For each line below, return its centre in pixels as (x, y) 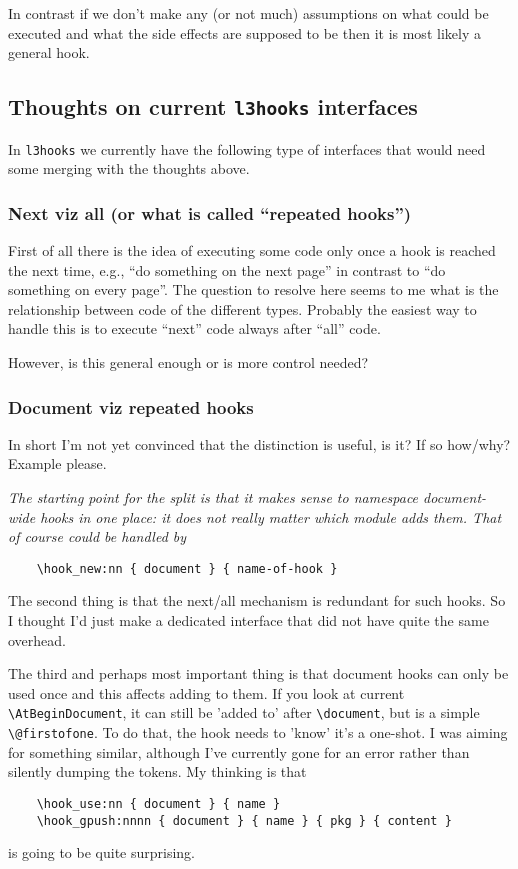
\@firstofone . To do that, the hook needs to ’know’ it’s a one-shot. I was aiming (258, 732)
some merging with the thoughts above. (129, 168)
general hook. (49, 52)
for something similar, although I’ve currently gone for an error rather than (239, 751)
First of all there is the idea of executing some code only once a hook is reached (252, 250)
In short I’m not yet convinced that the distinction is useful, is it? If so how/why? (259, 443)
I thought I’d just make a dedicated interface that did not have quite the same (248, 620)
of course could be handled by (97, 536)
